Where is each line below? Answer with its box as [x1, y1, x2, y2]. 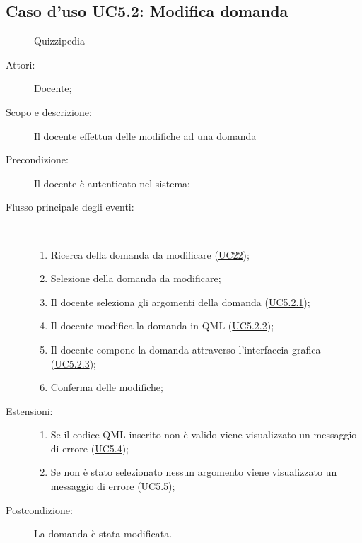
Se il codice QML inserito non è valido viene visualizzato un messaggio [50, 427, 357, 442]
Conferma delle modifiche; [50, 380, 163, 395]
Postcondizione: [6, 502, 73, 517]
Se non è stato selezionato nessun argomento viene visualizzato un [50, 465, 337, 479]
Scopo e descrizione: [6, 104, 92, 119]
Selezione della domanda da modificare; [50, 271, 221, 286]
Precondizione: [6, 152, 69, 167]
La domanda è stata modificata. [34, 526, 173, 541]
